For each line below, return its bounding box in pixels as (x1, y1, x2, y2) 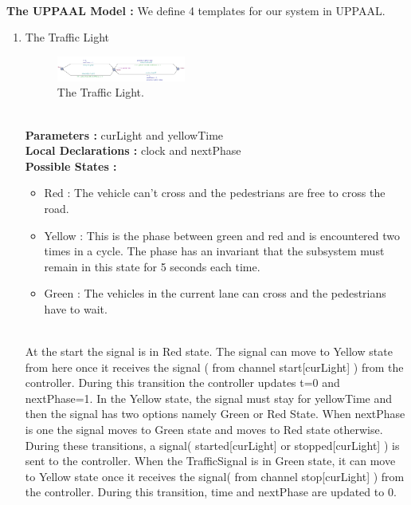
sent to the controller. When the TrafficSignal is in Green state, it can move (25, 452, 396, 469)
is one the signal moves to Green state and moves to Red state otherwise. (25, 421, 383, 438)
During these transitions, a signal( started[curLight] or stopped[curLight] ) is (25, 436, 400, 453)
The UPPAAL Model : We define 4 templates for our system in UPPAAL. (6, 2, 386, 18)
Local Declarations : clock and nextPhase (25, 142, 241, 159)
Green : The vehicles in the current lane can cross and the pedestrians (44, 285, 386, 302)
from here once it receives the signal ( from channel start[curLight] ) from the (25, 358, 404, 375)
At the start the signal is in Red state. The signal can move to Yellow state (25, 343, 393, 360)
